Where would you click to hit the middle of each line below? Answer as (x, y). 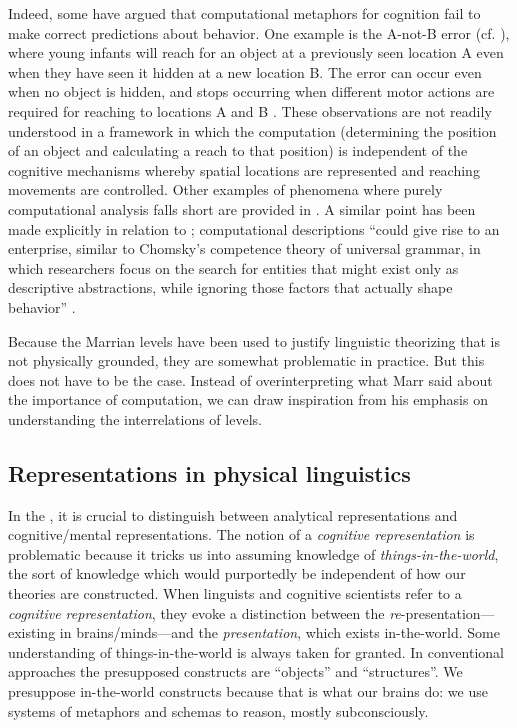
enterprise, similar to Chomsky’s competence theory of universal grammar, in (244, 248)
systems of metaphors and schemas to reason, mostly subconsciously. (218, 710)
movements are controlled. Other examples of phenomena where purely (225, 189)
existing (32, 632)
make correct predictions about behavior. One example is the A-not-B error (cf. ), (259, 32)
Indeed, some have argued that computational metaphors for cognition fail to (244, 13)
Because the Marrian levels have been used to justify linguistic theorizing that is (254, 340)
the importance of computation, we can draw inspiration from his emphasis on (248, 399)
